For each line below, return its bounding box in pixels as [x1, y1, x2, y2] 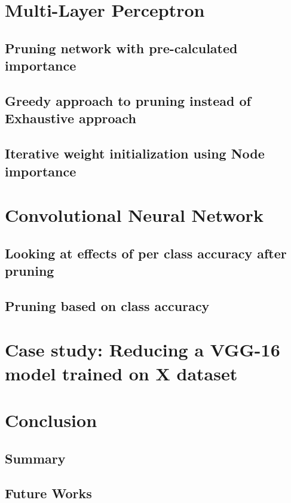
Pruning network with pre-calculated [5, 38, 238, 57]
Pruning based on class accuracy [5, 296, 210, 315]
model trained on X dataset [5, 361, 238, 385]
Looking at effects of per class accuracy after [5, 243, 287, 262]
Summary [5, 449, 66, 467]
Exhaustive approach [5, 109, 136, 127]
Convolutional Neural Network [5, 203, 264, 227]
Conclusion [5, 407, 97, 432]
